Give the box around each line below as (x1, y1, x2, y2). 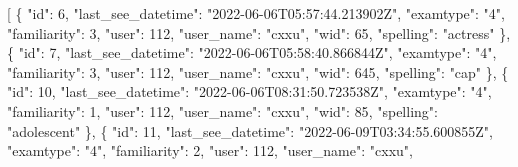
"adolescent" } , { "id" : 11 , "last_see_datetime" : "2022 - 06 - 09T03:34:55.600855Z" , (7, 120, 493, 141)
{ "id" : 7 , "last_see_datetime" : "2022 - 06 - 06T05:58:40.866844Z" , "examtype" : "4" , (7, 42, 497, 63)
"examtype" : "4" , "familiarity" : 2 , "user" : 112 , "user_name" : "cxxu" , (7, 140, 413, 161)
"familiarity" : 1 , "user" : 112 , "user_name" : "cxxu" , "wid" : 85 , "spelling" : (7, 100, 438, 121)
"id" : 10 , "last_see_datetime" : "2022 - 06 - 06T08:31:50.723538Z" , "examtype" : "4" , (7, 81, 492, 102)
